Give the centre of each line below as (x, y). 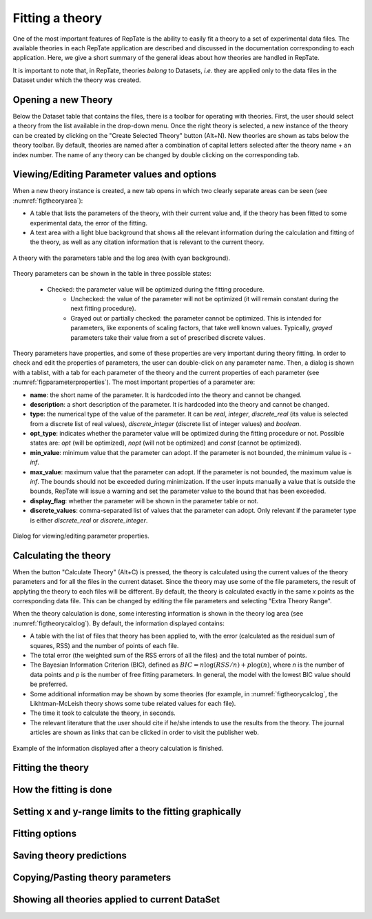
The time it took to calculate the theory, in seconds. (103, 713)
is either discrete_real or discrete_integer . (89, 520)
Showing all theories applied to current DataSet (116, 900)
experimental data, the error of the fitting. (89, 223)
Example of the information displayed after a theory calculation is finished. (118, 748)
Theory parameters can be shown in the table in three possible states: (112, 274)
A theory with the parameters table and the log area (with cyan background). (122, 258)
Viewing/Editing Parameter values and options (115, 175)
